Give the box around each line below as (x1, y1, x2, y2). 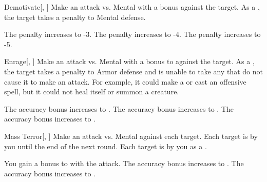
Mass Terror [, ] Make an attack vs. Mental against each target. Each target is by (4, 130, 258, 141)
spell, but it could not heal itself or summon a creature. (4, 86, 179, 97)
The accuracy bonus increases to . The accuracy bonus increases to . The (4, 103, 234, 114)
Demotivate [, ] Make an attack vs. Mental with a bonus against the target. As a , (4, 2, 260, 12)
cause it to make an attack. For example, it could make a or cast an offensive (4, 76, 246, 87)
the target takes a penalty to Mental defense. (4, 11, 146, 22)
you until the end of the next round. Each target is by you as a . (4, 140, 207, 151)
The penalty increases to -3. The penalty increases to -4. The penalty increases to (4, 29, 261, 39)
